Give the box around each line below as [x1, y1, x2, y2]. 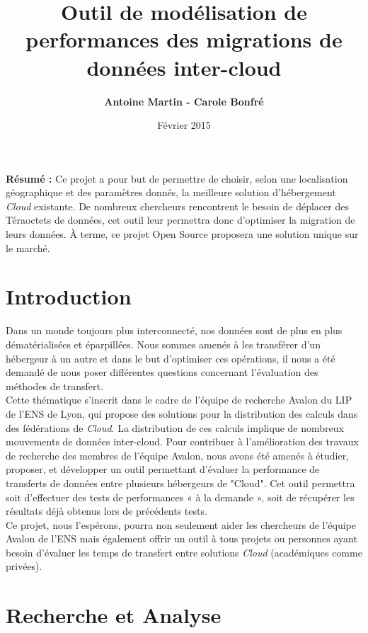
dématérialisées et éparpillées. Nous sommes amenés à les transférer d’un [6, 336, 321, 351]
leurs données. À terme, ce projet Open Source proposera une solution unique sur [6, 227, 359, 241]
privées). [6, 559, 42, 574]
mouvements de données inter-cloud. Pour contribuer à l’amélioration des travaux [6, 434, 359, 449]
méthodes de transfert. [6, 378, 103, 393]
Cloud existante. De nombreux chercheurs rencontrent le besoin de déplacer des [6, 198, 349, 213]
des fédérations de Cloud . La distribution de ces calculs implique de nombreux [6, 420, 344, 435]
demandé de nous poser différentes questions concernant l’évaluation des [6, 365, 318, 380]
